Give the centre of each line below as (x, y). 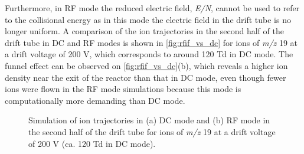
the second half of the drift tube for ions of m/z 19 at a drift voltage (152, 131)
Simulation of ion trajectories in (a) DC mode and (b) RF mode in (149, 120)
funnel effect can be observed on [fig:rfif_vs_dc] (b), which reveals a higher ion (146, 65)
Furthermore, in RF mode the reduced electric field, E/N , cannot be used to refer (152, 8)
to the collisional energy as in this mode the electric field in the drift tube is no (148, 19)
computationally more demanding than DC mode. (95, 100)
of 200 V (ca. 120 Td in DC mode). (92, 143)
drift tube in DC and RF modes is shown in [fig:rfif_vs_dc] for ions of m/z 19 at (151, 42)
